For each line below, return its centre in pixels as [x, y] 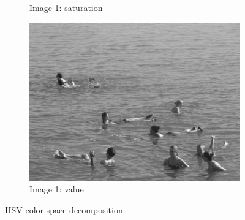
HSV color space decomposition [64, 209]
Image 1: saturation [66, 7]
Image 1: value [57, 189]
